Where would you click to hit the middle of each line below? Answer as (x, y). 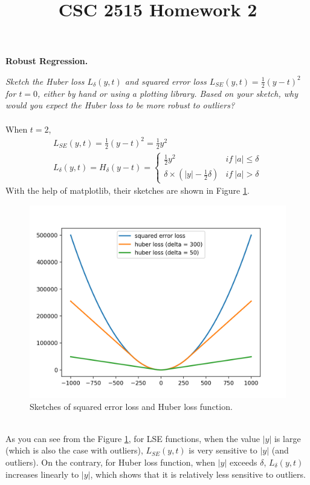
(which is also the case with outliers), (74, 450)
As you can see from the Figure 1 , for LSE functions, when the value (133, 438)
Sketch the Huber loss (45, 81)
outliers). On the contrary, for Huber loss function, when (110, 462)
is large (287, 438)
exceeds (243, 462)
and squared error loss (166, 81)
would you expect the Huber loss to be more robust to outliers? (120, 105)
